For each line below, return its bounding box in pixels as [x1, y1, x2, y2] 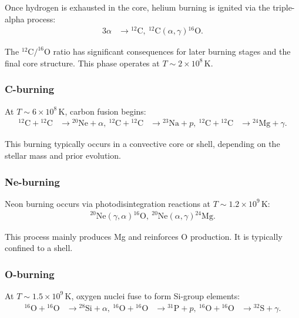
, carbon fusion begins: [65, 105, 146, 117]
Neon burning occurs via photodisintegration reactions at [5, 197, 211, 209]
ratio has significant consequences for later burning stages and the [53, 45, 291, 58]
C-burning [5, 82, 55, 96]
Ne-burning [5, 174, 60, 189]
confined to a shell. [5, 242, 73, 254]
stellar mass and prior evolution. [5, 149, 121, 161]
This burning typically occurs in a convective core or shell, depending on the [5, 138, 280, 150]
